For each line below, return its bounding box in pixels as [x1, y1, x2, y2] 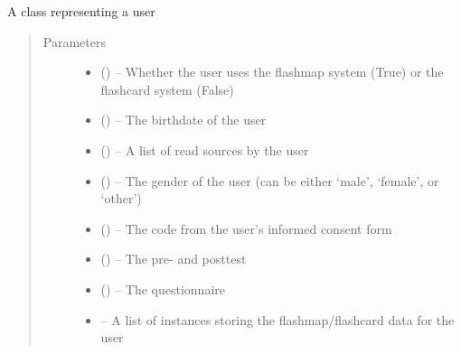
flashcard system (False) [100, 79, 234, 98]
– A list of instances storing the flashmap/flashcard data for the [100, 310, 455, 329]
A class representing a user [7, 2, 155, 20]
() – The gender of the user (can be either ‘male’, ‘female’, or [100, 171, 439, 190]
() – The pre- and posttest [100, 249, 247, 268]
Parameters [42, 32, 106, 51]
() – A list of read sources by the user [100, 140, 309, 159]
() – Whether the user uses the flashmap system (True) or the [100, 62, 444, 81]
